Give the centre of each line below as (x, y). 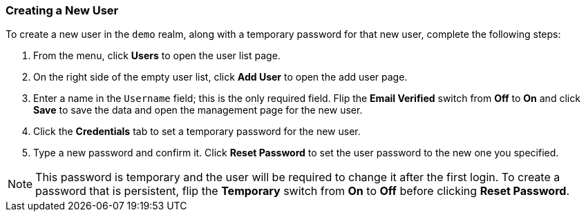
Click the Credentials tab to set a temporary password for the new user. (197, 132)
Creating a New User (62, 10)
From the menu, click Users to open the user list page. (157, 56)
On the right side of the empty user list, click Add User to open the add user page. (220, 77)
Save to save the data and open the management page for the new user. (198, 110)
